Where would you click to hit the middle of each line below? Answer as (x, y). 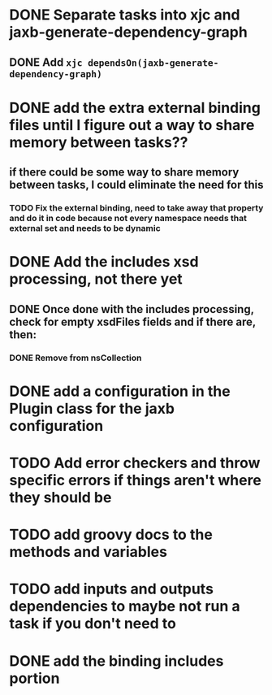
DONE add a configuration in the (120, 391)
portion (35, 678)
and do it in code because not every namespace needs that (128, 219)
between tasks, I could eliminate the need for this (136, 185)
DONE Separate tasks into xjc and (125, 15)
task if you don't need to (93, 624)
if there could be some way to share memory (124, 172)
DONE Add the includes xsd (104, 262)
